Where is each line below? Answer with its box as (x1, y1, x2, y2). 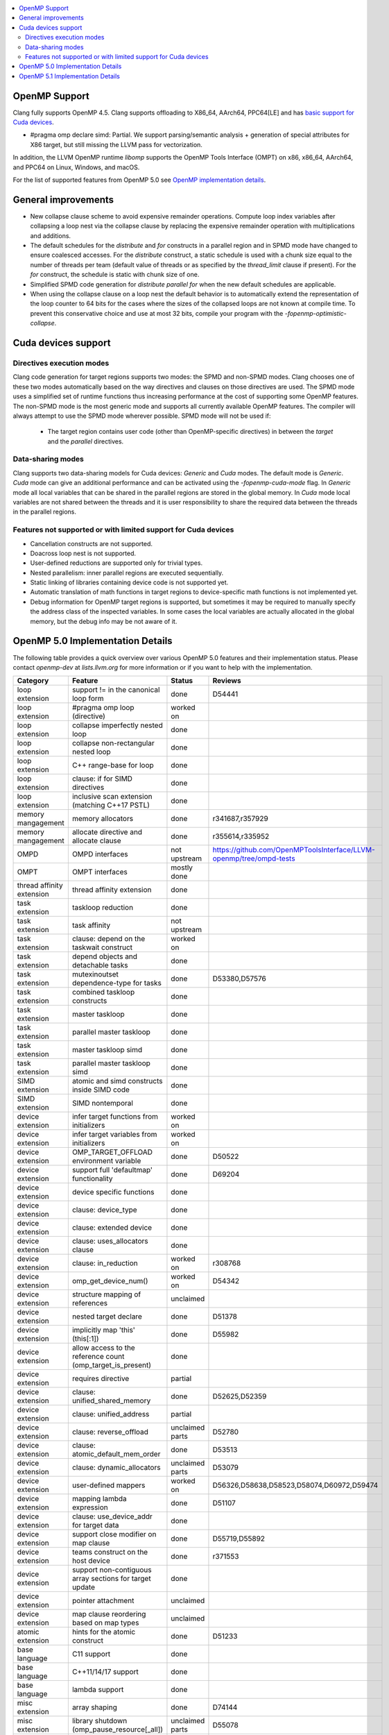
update (71, 1582, 96, 1592)
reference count (71, 1352, 125, 1362)
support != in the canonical (71, 685, 160, 695)
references (71, 1298, 107, 1308)
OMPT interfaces (71, 867, 128, 877)
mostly (171, 863, 193, 872)
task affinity (71, 920, 111, 930)
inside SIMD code (71, 1085, 130, 1094)
